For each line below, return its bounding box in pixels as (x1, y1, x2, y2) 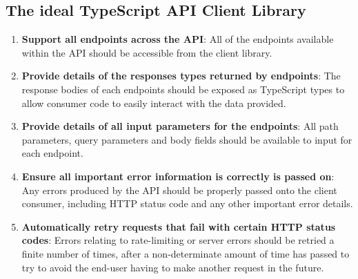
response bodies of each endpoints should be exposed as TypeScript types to (21, 81, 345, 96)
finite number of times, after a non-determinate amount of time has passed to (21, 246, 350, 260)
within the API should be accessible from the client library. (21, 45, 272, 59)
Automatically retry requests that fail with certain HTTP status (21, 219, 336, 233)
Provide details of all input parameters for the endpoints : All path (21, 119, 339, 133)
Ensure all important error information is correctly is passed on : (21, 169, 335, 183)
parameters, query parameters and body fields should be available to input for (21, 132, 352, 146)
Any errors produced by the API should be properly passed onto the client (21, 182, 337, 197)
